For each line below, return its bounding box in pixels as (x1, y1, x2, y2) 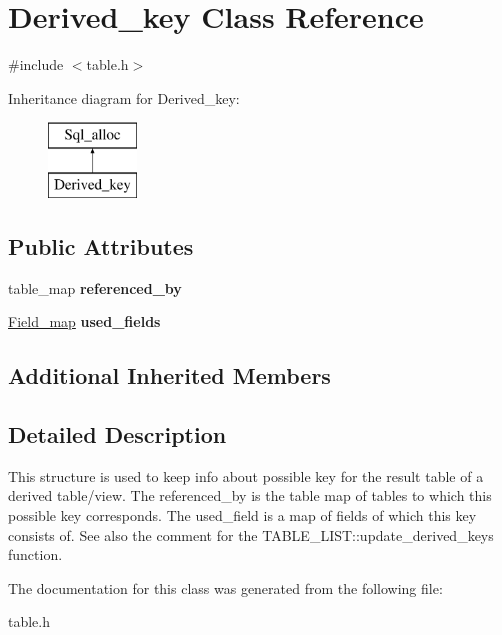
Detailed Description (8, 419, 227, 450)
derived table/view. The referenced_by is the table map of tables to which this (8, 485, 492, 506)
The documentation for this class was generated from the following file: (8, 577, 443, 598)
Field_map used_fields (8, 311, 161, 332)
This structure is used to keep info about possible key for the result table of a (8, 465, 484, 486)
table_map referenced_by (8, 277, 182, 298)
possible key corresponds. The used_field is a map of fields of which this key (8, 505, 477, 526)
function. (8, 544, 63, 565)
